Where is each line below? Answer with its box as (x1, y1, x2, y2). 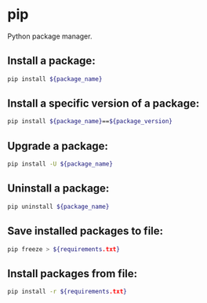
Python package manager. (7, 31, 93, 41)
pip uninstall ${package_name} (7, 203, 110, 210)
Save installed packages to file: (7, 225, 164, 238)
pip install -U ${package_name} (7, 160, 113, 168)
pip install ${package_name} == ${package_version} (7, 118, 173, 126)
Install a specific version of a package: (7, 97, 200, 111)
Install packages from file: (7, 267, 138, 280)
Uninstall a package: (7, 182, 110, 195)
